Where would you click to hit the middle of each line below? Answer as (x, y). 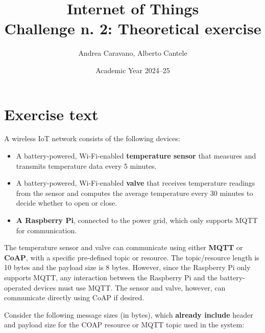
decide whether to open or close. (67, 203)
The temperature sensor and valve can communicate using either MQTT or (124, 247)
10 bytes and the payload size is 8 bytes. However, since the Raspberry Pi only (127, 267)
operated (18, 287)
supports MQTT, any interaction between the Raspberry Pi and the (111, 277)
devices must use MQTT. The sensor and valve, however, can (129, 287)
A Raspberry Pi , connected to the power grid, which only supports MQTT (137, 220)
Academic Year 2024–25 (133, 70)
